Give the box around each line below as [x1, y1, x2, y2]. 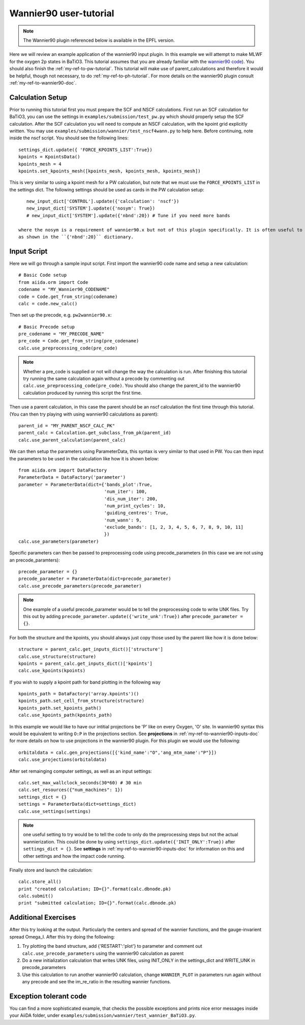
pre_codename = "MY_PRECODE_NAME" [18, 331, 104, 337]
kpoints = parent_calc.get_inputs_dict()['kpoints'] [18, 660, 152, 666]
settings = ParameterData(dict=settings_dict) [18, 801, 137, 807]
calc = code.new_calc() [18, 301, 78, 306]
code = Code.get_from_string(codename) [18, 294, 118, 300]
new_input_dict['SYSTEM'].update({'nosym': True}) [26, 206, 155, 211]
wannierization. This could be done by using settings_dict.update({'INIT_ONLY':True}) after [23, 838, 235, 844]
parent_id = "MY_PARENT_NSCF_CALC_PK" [18, 423, 115, 428]
